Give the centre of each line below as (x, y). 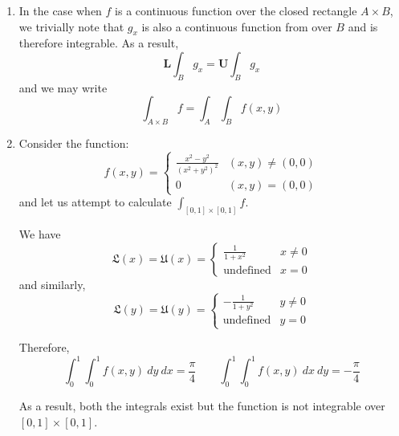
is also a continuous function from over (237, 26)
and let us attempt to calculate (95, 202)
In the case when (60, 10)
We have (40, 233)
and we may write (63, 87)
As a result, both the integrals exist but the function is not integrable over (202, 406)
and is (363, 26)
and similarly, (52, 284)
